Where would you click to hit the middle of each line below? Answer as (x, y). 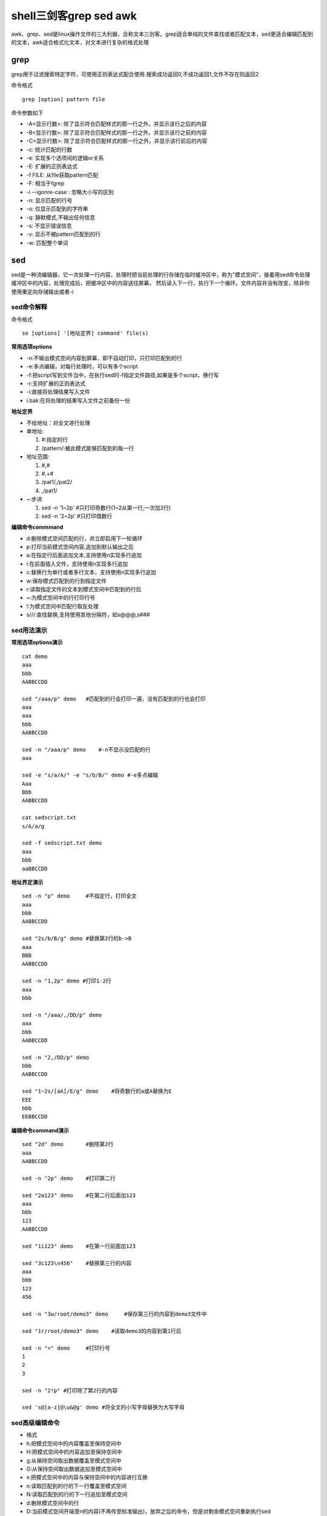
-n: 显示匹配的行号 (49, 200)
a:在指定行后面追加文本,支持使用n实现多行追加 (84, 555)
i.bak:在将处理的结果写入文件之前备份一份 (78, 400)
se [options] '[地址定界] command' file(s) (85, 333)
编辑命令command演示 (40, 1130)
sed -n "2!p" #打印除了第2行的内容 (70, 1390)
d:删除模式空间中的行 (53, 1503)
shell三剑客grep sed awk (74, 16)
